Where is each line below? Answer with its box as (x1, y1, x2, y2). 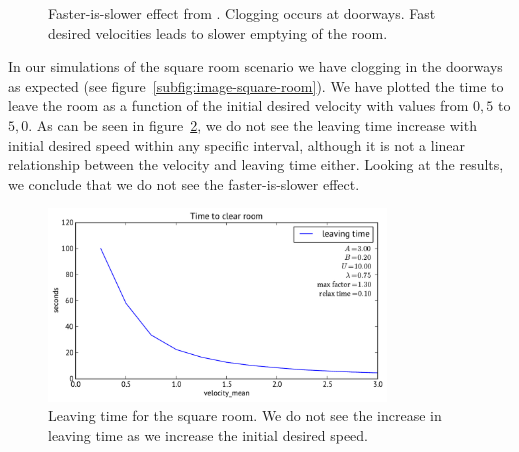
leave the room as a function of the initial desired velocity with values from (8, 95, 469, 116)
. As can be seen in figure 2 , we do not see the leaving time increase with (28, 114, 477, 135)
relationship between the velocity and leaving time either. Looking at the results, (8, 154, 504, 175)
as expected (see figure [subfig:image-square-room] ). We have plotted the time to (8, 75, 504, 96)
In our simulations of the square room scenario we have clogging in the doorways (8, 56, 503, 77)
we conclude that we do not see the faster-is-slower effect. (8, 173, 360, 194)
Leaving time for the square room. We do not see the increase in (48, 405, 442, 426)
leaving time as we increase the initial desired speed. (48, 424, 369, 445)
